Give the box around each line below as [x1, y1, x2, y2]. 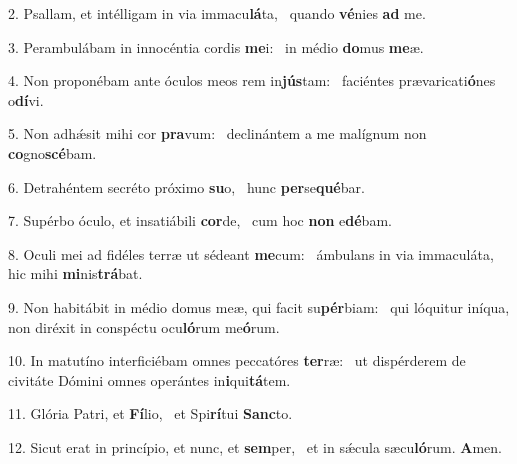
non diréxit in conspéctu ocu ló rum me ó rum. [8, 316, 280, 337]
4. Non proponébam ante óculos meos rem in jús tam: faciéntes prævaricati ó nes [8, 70, 496, 91]
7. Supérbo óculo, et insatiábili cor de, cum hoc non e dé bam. [8, 210, 392, 231]
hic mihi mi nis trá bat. [8, 263, 143, 284]
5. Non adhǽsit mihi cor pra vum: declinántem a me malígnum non [8, 123, 427, 144]
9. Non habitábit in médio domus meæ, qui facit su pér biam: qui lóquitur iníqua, [8, 296, 510, 317]
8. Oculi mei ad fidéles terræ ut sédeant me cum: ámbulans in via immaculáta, [8, 243, 494, 264]
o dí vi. [8, 89, 44, 110]
